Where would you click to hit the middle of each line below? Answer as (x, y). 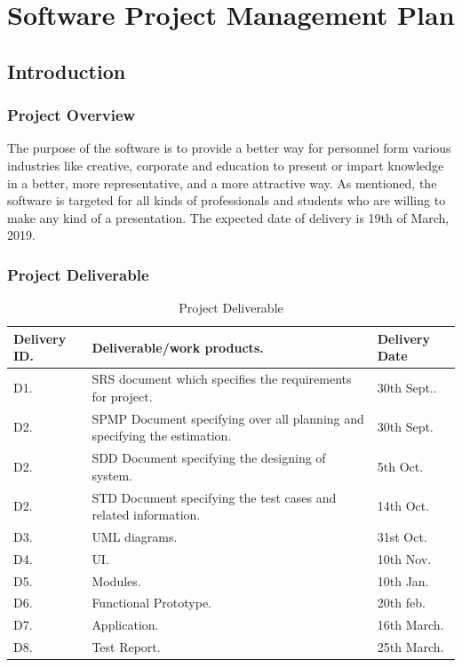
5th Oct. (400, 466)
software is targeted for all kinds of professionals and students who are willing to (227, 200)
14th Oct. (403, 506)
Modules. (116, 580)
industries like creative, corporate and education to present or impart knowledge (226, 165)
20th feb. (401, 603)
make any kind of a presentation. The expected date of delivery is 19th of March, (228, 217)
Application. (125, 625)
